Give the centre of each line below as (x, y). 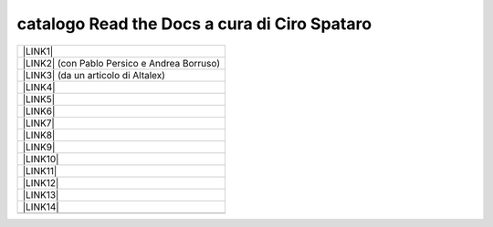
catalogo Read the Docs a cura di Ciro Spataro (194, 24)
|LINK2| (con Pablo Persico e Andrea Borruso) (121, 63)
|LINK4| (39, 87)
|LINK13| (41, 194)
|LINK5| (39, 98)
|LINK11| (40, 170)
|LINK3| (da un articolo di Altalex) (94, 75)
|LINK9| (39, 147)
